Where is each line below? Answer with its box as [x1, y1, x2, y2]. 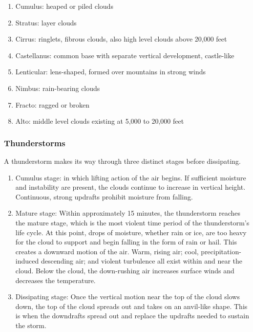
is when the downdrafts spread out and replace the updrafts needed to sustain [15, 310, 249, 321]
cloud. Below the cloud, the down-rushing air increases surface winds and [15, 265, 234, 275]
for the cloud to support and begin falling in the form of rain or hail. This [15, 237, 237, 247]
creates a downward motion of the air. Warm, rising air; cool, [15, 246, 199, 256]
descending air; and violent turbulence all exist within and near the [41, 256, 243, 266]
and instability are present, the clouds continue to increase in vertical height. [15, 182, 246, 192]
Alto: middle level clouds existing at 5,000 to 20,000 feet [15, 116, 184, 126]
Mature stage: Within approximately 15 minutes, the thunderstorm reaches [15, 208, 240, 218]
